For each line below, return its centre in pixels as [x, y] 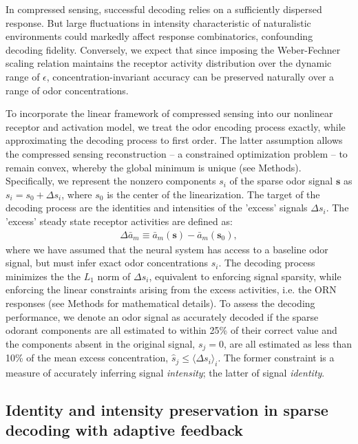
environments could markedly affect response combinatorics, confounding [159, 36]
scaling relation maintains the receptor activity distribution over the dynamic [169, 63]
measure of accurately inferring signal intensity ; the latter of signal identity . [165, 372]
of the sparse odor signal [281, 181]
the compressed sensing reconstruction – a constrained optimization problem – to [177, 153]
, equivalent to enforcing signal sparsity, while [245, 276]
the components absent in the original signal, [101, 343]
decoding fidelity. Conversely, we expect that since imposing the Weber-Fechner [173, 49]
